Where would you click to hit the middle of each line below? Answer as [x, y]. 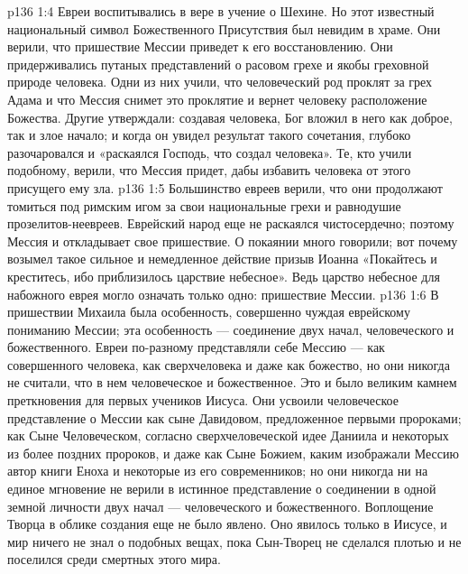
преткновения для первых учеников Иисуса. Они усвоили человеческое [203, 400]
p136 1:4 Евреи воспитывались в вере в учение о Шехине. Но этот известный [221, 11]
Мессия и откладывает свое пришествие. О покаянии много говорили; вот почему [233, 241]
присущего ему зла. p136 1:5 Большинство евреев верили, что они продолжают [225, 187]
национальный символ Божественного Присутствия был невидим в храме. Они [224, 28]
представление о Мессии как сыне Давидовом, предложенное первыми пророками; [234, 417]
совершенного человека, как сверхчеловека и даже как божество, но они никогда [229, 364]
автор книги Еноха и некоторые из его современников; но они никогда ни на [218, 471]
